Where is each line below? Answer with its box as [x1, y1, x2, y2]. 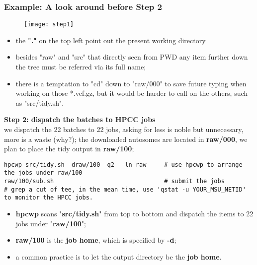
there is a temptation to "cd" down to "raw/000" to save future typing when [15, 78, 247, 88]
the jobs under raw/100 [4, 169, 83, 177]
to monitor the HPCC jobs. [4, 194, 93, 201]
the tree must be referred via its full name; [15, 62, 146, 72]
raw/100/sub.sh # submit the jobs [4, 178, 225, 185]
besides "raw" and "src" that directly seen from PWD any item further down [15, 52, 248, 62]
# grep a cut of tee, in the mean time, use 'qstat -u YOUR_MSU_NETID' [4, 186, 246, 193]
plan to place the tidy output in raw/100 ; [4, 143, 134, 154]
